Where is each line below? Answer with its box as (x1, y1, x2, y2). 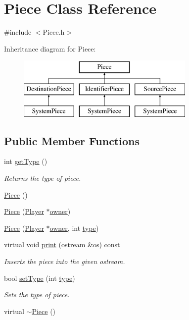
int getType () (4, 156, 47, 166)
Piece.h (43, 27, 65, 37)
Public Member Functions (4, 133, 140, 148)
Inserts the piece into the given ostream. (4, 256, 125, 267)
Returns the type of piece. (4, 173, 81, 183)
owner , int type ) (49, 222, 99, 233)
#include (4, 27, 32, 37)
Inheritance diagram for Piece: (4, 43, 96, 53)
